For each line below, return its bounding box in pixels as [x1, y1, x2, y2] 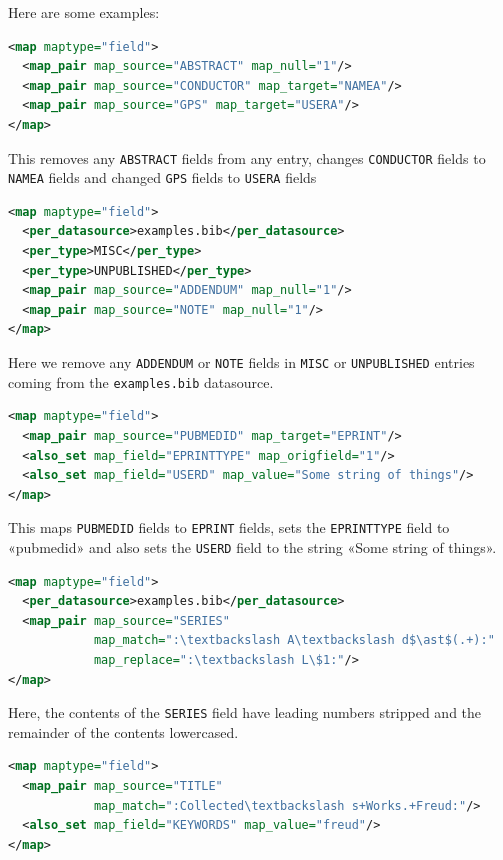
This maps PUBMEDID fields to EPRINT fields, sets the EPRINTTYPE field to [8, 517, 450, 538]
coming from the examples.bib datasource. [8, 371, 274, 392]
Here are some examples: [8, 2, 160, 22]
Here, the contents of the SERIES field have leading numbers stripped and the [8, 702, 482, 723]
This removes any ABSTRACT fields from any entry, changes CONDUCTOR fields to [8, 147, 486, 168]
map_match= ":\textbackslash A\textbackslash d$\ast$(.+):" [93, 633, 495, 648]
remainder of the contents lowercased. [8, 721, 239, 742]
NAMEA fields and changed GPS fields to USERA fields [8, 167, 317, 188]
